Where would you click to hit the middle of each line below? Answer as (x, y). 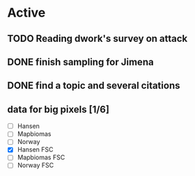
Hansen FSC (35, 150)
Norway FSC (36, 166)
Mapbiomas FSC (41, 157)
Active (26, 13)
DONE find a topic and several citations (94, 86)
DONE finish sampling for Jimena (81, 62)
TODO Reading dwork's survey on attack (97, 39)
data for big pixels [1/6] (58, 109)
